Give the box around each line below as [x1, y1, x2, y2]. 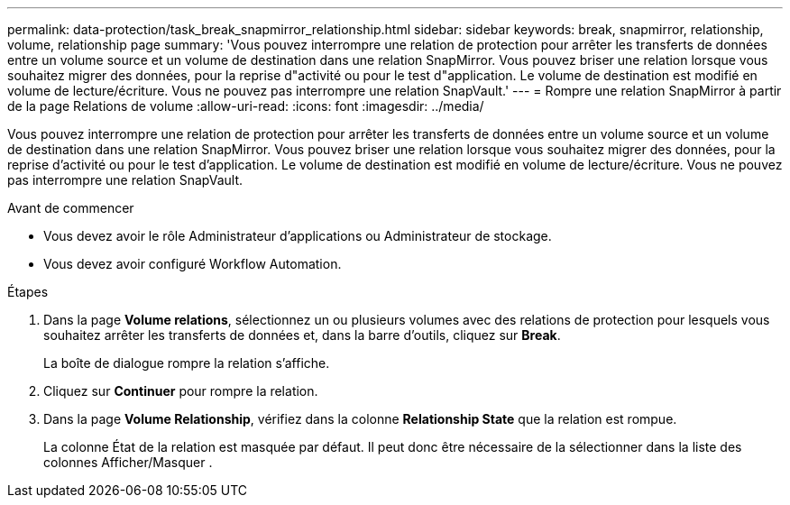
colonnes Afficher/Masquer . [43, 454, 213, 470]
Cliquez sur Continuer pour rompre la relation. [43, 383, 318, 399]
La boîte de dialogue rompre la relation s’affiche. [43, 355, 330, 371]
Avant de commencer [7, 200, 134, 216]
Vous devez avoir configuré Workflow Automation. [43, 256, 342, 271]
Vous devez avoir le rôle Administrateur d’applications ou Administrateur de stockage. [43, 228, 552, 243]
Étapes [7, 284, 49, 299]
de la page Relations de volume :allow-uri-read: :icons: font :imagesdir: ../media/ [7, 98, 484, 114]
